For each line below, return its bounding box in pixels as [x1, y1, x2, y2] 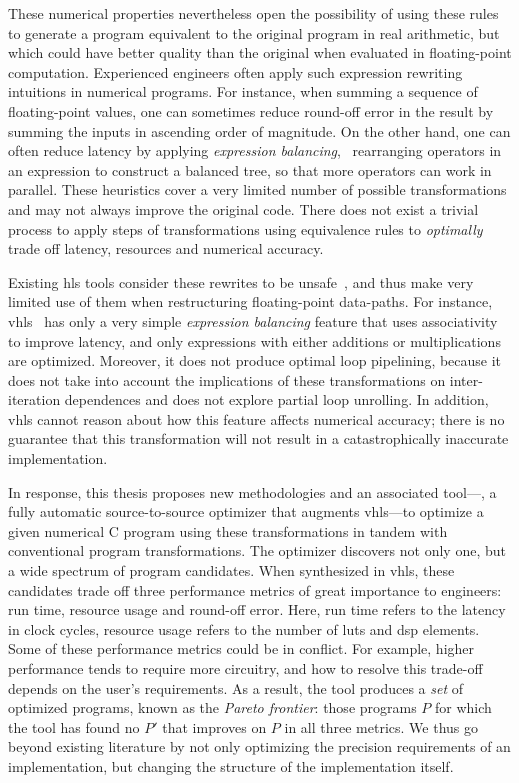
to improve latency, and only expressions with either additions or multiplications [8, 330, 501, 351]
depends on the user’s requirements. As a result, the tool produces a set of [8, 677, 464, 698]
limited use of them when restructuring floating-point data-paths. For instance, [8, 291, 493, 312]
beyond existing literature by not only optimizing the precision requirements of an [8, 736, 511, 757]
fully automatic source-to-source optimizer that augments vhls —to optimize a [8, 501, 484, 522]
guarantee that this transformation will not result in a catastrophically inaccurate [8, 428, 509, 449]
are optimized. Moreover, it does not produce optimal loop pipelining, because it [8, 350, 502, 371]
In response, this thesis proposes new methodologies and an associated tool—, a [8, 481, 497, 502]
